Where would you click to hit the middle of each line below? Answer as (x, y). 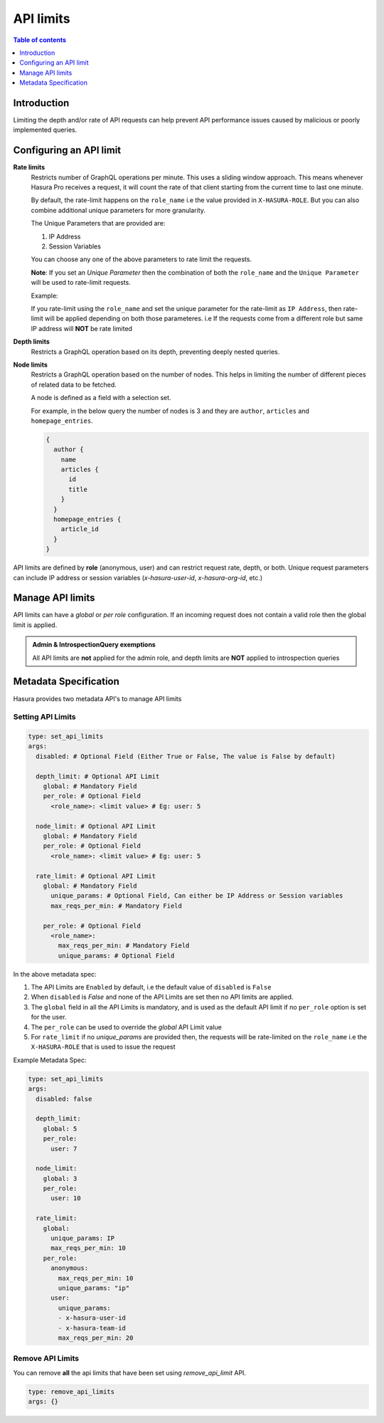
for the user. (49, 1017)
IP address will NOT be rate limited (82, 328)
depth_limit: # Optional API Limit (98, 776)
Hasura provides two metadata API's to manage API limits (97, 698)
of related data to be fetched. (74, 384)
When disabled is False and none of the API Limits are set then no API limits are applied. (162, 997)
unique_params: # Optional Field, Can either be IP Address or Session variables (197, 896)
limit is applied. (35, 625)
